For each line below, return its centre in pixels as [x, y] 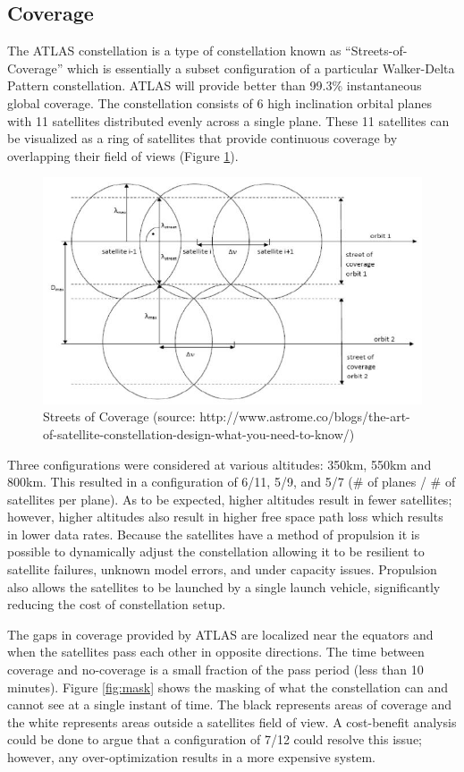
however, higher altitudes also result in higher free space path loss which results [225, 517]
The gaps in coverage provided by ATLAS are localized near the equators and [220, 634]
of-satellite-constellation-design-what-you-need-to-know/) [199, 433]
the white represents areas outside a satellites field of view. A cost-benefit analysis [232, 721]
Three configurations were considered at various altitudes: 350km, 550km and [219, 464]
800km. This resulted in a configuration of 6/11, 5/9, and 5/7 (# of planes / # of [232, 482]
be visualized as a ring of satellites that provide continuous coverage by [202, 138]
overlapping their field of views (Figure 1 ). [123, 155]
